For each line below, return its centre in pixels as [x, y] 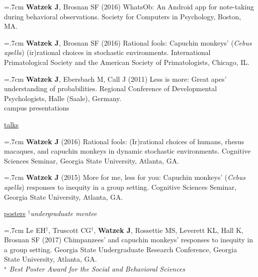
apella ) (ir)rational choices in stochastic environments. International [107, 52]
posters [15, 213]
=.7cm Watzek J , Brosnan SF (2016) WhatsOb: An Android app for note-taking [129, 6]
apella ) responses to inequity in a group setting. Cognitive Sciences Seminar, [120, 187]
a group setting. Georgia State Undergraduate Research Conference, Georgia [121, 249]
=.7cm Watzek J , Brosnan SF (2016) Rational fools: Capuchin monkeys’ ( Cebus [128, 42]
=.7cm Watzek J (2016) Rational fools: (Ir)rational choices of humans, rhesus [124, 141]
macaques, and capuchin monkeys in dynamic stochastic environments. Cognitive [128, 151]
